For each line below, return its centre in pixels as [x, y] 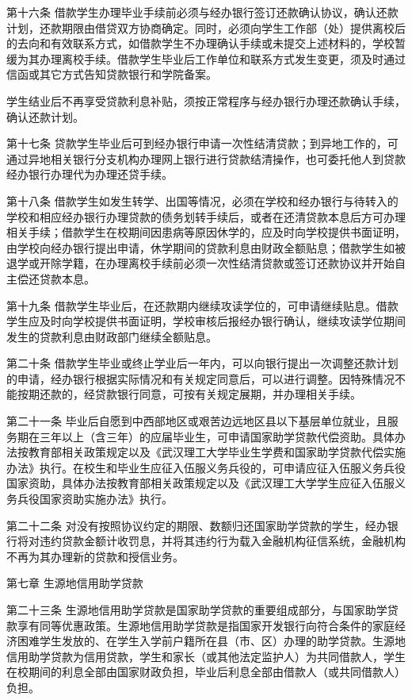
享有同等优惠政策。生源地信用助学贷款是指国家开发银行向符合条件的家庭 [206, 625]
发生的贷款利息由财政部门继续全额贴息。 [112, 336]
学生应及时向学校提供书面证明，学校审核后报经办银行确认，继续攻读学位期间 [206, 321]
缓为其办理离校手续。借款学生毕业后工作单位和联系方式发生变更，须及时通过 [206, 58]
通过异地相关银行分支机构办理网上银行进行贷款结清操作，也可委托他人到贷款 [206, 158]
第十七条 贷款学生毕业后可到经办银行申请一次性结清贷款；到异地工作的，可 [202, 143]
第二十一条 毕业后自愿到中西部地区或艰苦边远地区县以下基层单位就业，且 [197, 421]
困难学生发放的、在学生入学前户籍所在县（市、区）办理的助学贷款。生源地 [211, 641]
